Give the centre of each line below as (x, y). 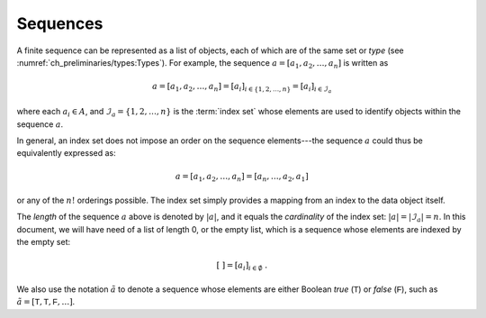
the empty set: (44, 242)
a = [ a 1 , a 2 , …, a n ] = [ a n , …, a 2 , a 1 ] (242, 177)
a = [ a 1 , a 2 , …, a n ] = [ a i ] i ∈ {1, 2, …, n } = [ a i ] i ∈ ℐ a (242, 88)
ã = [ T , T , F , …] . (46, 302)
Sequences (60, 23)
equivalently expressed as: (66, 153)
